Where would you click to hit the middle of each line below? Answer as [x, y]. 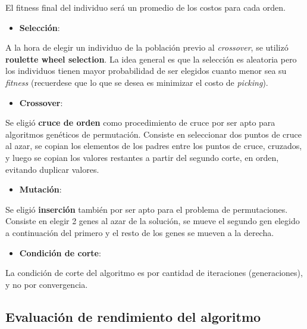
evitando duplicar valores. [52, 169]
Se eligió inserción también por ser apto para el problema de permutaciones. [147, 209]
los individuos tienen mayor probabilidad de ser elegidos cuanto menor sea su [146, 71]
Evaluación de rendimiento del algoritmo [133, 316]
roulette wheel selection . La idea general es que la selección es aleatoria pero [151, 59]
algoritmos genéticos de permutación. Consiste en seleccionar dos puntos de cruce [154, 134]
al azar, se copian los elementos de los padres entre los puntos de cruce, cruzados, [154, 146]
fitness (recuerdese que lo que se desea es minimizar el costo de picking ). [137, 82]
